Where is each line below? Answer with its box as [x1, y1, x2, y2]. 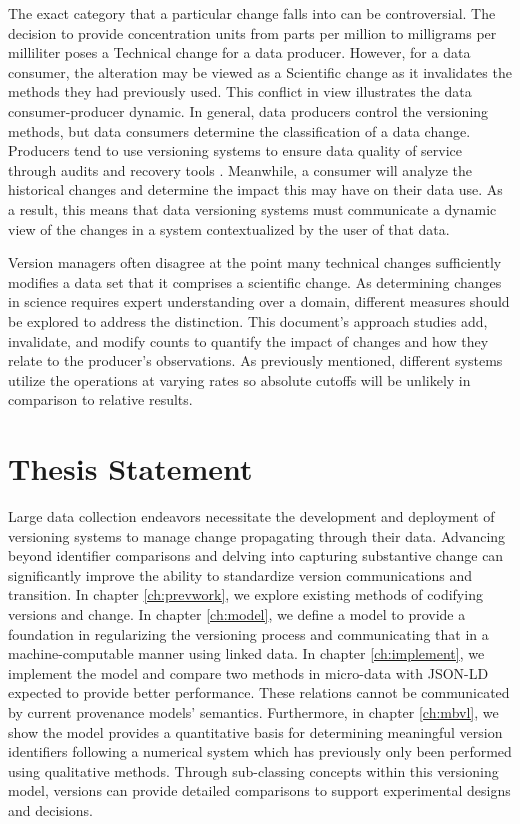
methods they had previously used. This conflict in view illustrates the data [8, 81, 472, 102]
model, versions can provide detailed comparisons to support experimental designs [8, 780, 511, 801]
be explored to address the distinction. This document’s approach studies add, [8, 310, 488, 331]
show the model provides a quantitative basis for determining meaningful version [8, 721, 503, 742]
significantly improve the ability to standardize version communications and [8, 564, 473, 585]
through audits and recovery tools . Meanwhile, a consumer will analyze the [8, 159, 472, 180]
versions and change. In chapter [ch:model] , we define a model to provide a [8, 603, 466, 624]
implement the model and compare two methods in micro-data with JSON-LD [8, 662, 489, 683]
